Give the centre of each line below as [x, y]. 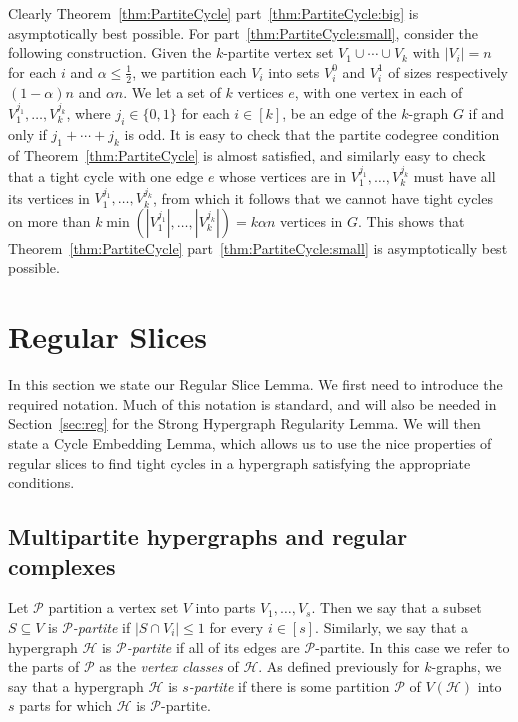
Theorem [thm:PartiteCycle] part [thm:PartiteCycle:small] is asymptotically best [258, 247]
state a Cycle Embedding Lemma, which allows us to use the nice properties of [250, 442]
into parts [225, 607]
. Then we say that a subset [396, 607]
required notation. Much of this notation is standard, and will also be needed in [252, 403]
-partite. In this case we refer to [412, 646]
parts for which [65, 705]
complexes [62, 565]
